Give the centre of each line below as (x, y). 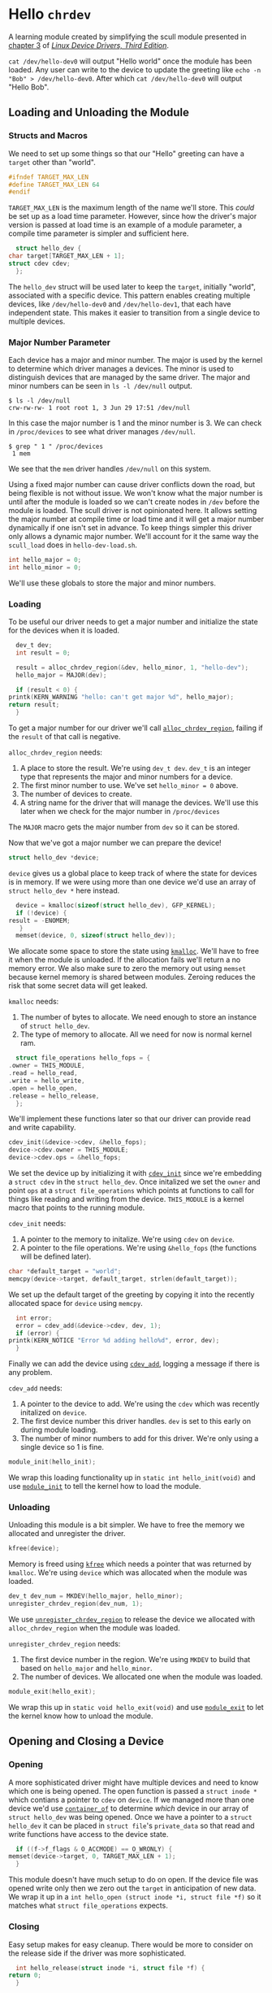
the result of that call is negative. (65, 737)
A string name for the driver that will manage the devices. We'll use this (139, 803)
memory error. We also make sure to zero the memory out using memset (127, 968)
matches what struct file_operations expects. (88, 1906)
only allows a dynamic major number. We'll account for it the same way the (134, 537)
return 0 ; (25, 1976)
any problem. (30, 1373)
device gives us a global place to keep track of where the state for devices (133, 873)
